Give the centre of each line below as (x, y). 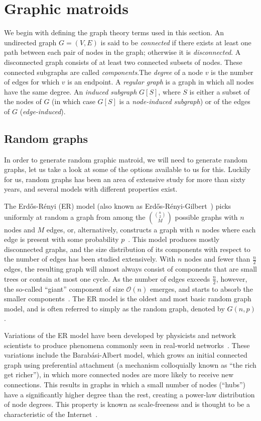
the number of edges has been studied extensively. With (90, 259)
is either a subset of (220, 91)
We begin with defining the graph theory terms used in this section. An (114, 32)
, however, (232, 278)
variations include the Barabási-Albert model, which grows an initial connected (126, 355)
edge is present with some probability (61, 239)
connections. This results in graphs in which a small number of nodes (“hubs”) (125, 385)
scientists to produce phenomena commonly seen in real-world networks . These (127, 345)
